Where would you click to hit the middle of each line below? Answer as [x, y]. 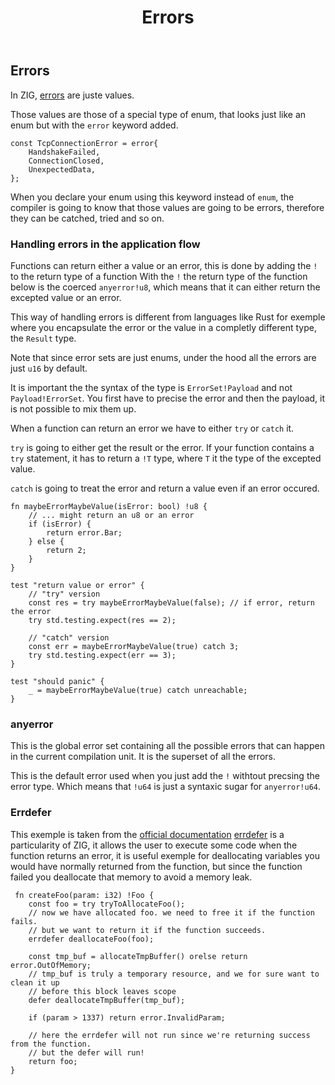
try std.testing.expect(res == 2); [102, 620]
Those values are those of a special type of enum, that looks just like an [158, 114]
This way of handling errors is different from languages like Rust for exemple [168, 317]
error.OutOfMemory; [51, 965]
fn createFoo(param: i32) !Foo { [84, 895]
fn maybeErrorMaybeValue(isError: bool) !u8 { [109, 506]
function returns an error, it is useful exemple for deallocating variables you [165, 855]
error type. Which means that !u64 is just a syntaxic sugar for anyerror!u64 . [165, 787]
